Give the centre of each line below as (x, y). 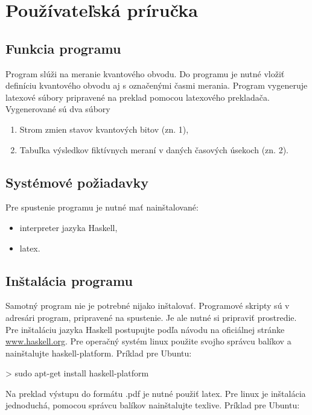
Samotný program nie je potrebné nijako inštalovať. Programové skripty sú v (148, 306)
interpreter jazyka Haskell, (68, 227)
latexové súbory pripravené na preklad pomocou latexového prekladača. (138, 97)
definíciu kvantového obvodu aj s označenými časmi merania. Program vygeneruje (157, 85)
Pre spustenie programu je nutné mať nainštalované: (102, 207)
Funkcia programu (63, 48)
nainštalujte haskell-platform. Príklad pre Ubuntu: (99, 353)
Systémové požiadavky (77, 182)
